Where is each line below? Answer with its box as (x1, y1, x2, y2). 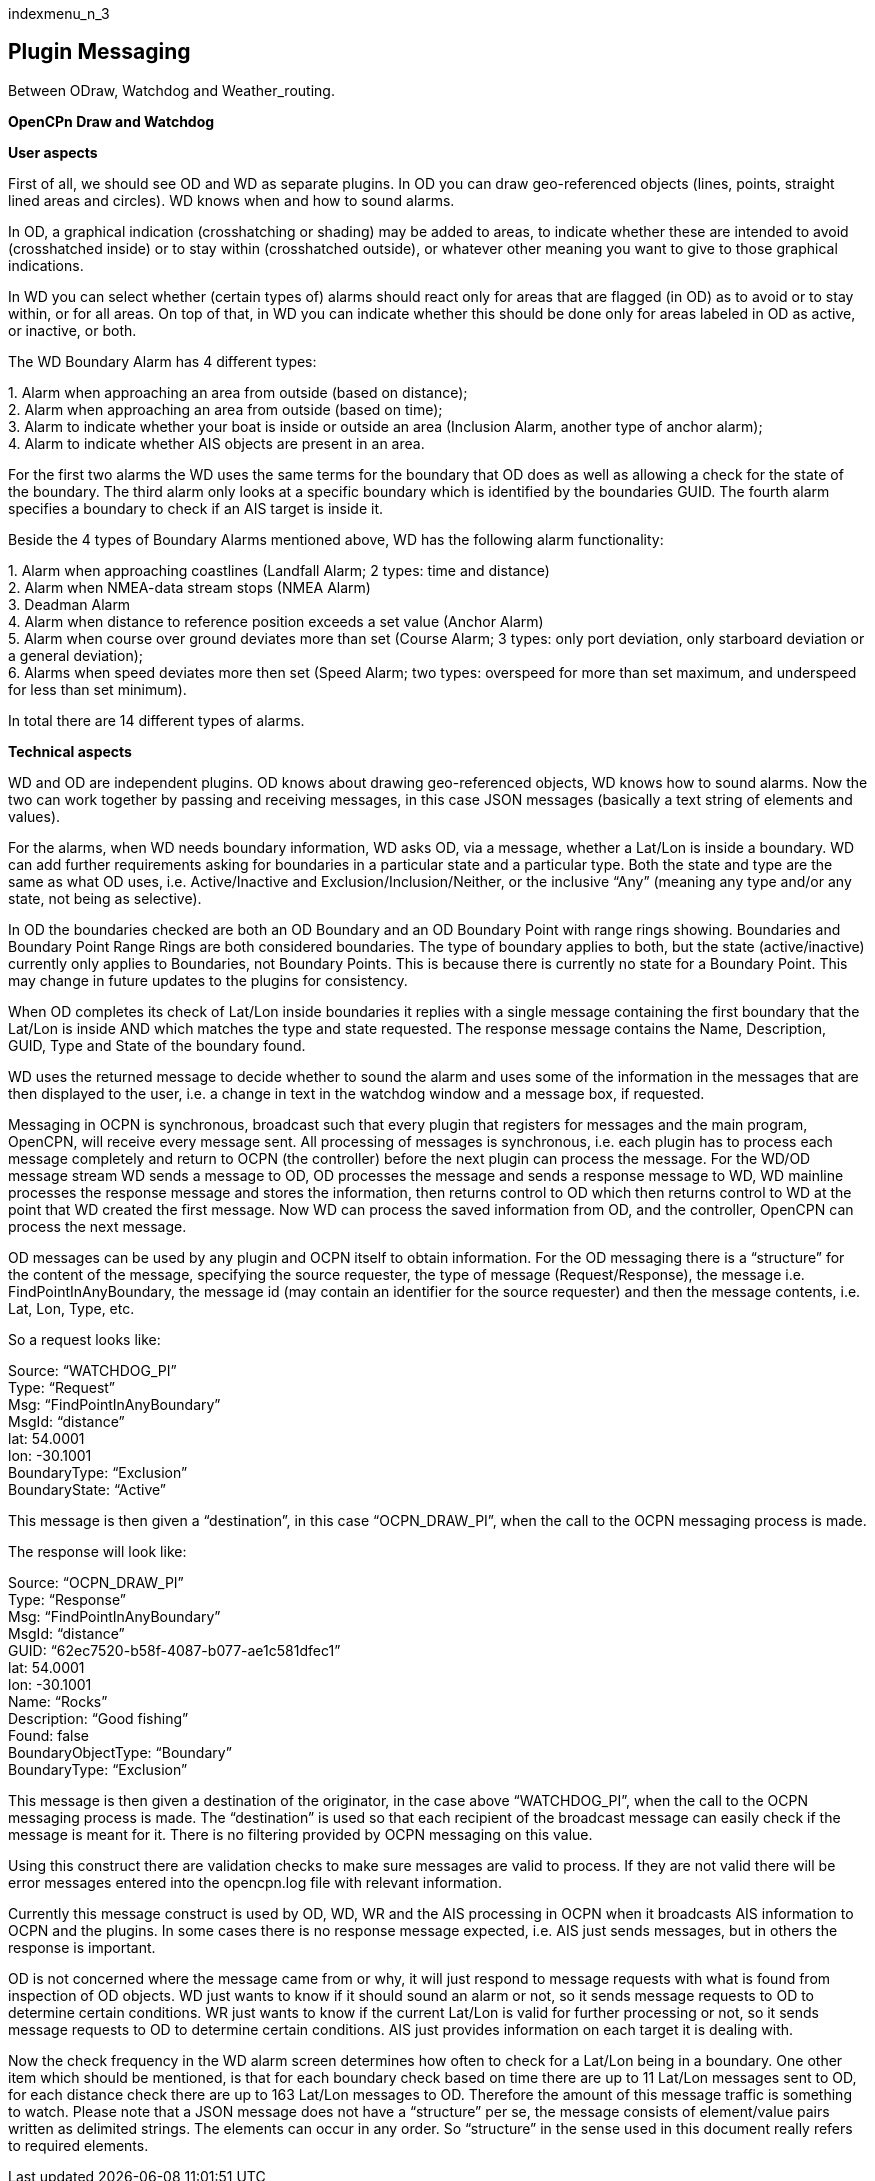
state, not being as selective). (8, 889, 202, 907)
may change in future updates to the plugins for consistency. (8, 971, 408, 989)
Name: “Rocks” (8, 1692, 108, 1710)
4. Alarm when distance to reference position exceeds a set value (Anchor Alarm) (8, 612, 544, 630)
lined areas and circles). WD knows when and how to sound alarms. (8, 191, 455, 209)
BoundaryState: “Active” (8, 1480, 166, 1498)
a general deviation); (8, 646, 143, 664)
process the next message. (8, 1217, 187, 1235)
